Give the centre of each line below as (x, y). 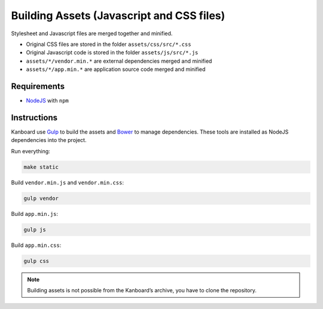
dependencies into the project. (49, 140)
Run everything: (31, 151)
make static (41, 167)
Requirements (38, 86)
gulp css (36, 261)
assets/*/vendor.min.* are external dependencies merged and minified (119, 61)
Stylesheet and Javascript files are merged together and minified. (92, 33)
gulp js (35, 229)
